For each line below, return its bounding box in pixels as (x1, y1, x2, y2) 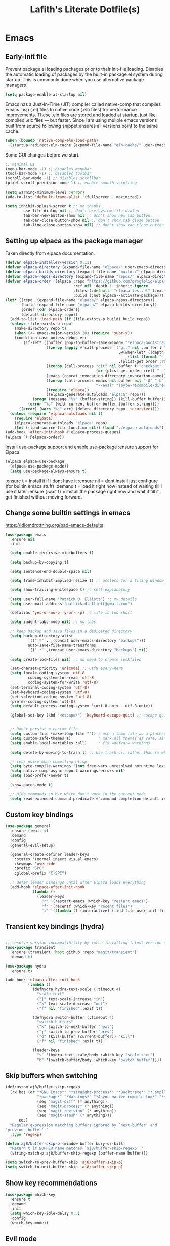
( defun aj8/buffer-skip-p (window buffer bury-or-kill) (5, 1141, 125, 1146)
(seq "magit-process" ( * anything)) (37, 1104, 114, 1109)
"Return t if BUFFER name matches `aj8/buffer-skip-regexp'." (10, 1146, 144, 1151)
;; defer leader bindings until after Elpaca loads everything (10, 880, 146, 885)
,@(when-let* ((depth (118, 350, 164, 355)
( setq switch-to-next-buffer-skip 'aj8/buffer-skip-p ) (5, 1165, 123, 1170)
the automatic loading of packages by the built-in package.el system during (5, 71, 163, 77)
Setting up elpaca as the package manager (5, 236, 143, 245)
